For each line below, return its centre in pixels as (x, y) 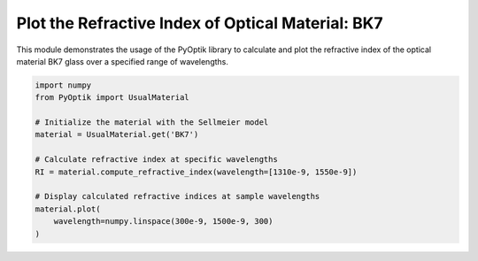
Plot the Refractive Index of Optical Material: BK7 (200, 23)
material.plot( (68, 209)
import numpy (63, 85)
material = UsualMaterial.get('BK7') (117, 134)
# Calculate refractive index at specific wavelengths (156, 160)
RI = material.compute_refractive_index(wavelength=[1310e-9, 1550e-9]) (196, 172)
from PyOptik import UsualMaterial (112, 98)
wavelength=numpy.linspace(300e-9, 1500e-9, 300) (163, 222)
